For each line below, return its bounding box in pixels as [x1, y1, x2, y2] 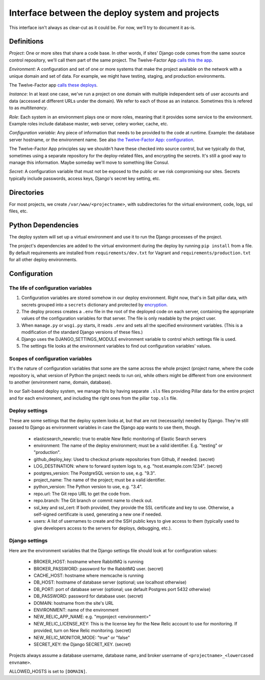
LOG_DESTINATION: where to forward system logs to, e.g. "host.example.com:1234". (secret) [33, 463, 223, 469]
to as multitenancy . [9, 105, 48, 111]
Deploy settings [9, 407, 48, 414]
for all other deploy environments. [9, 257, 78, 263]
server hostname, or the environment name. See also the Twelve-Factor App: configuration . [9, 137, 195, 143]
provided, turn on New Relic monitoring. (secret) [33, 627, 132, 634]
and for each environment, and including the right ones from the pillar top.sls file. [9, 395, 178, 401]
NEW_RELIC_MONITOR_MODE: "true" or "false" [33, 634, 130, 640]
